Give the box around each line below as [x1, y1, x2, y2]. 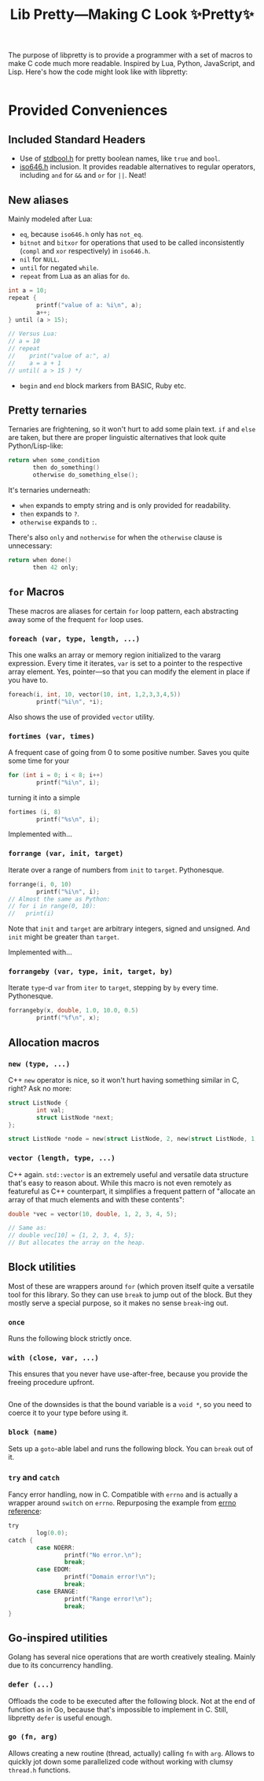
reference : [8, 1506, 42, 1516]
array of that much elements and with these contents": [8, 1194, 185, 1204]
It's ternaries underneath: [8, 486, 90, 495]
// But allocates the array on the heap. [8, 1239, 146, 1247]
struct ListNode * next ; [36, 1113, 114, 1121]
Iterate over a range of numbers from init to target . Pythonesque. [8, 865, 225, 875]
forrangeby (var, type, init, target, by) [8, 967, 173, 976]
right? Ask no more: [8, 1083, 72, 1093]
